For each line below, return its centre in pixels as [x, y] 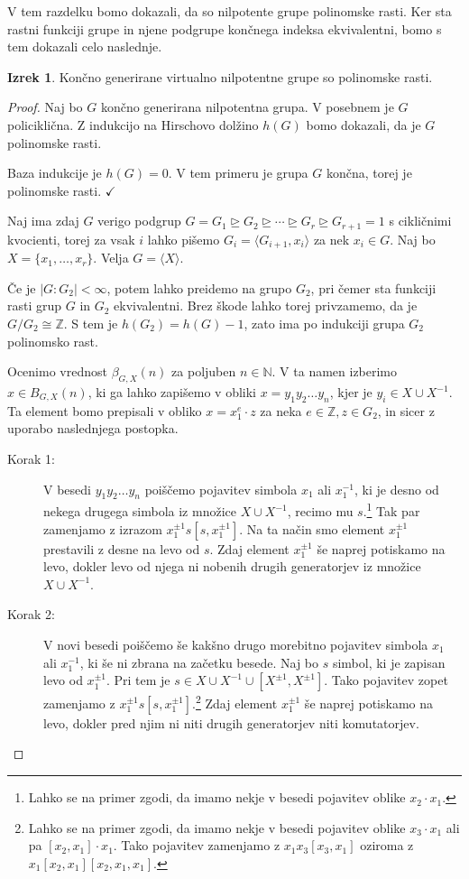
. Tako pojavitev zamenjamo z [197, 845]
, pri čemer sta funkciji [373, 287]
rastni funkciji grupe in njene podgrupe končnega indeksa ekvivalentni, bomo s [225, 28]
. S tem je [91, 324]
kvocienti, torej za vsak [71, 239]
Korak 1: [31, 458]
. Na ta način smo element [312, 528]
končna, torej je [369, 173]
